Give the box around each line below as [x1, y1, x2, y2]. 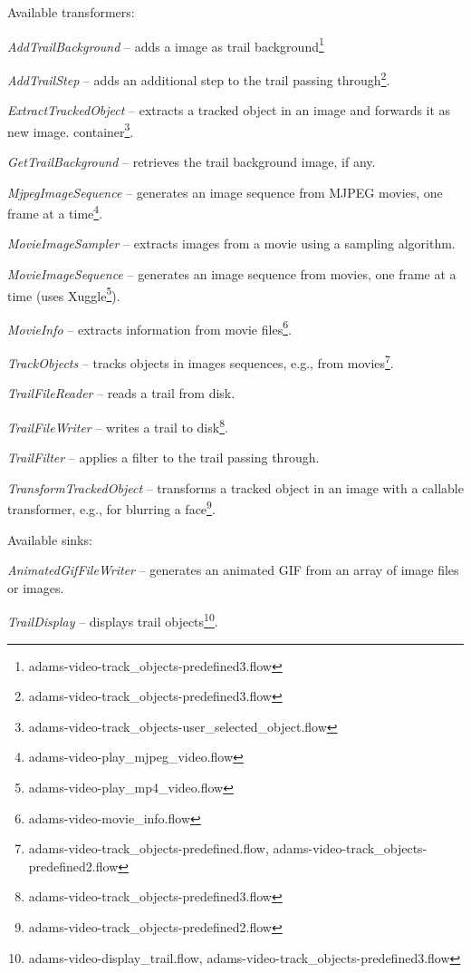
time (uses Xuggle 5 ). [7, 283, 120, 305]
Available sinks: [7, 530, 92, 549]
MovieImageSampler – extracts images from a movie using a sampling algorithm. [7, 234, 456, 253]
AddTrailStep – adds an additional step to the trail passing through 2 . [7, 67, 390, 89]
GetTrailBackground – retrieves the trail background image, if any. [7, 151, 376, 170]
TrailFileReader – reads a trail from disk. [7, 384, 235, 403]
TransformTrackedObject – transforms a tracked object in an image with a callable [7, 478, 464, 497]
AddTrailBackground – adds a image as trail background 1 [7, 34, 324, 55]
